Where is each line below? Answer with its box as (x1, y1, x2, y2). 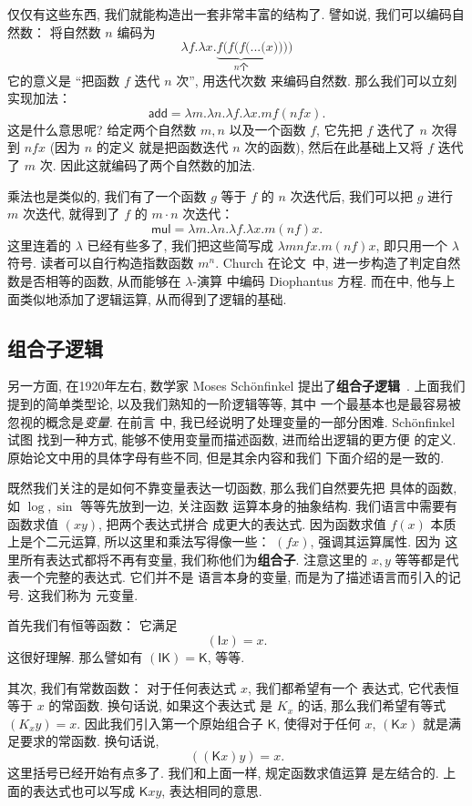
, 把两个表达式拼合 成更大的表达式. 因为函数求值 (98, 514, 386, 533)
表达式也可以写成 (32, 780, 135, 800)
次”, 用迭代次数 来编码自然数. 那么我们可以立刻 (176, 70, 457, 89)
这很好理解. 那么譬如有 (7, 648, 143, 667)
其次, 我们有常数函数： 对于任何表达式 (7, 678, 237, 697)
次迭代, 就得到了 (22, 204, 120, 223)
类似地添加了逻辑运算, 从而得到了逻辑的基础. (19, 289, 287, 308)
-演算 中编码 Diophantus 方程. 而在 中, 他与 (192, 270, 443, 290)
